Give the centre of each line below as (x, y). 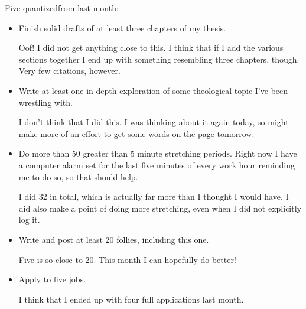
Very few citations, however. (69, 71)
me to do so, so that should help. (78, 176)
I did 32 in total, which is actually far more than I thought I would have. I (154, 196)
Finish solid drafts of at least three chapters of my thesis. (122, 27)
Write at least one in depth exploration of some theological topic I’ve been (153, 90)
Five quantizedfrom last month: (62, 8)
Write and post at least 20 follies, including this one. (114, 239)
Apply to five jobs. (52, 279)
